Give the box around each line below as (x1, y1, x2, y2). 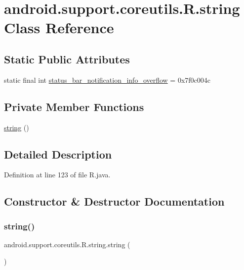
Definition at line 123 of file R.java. (4, 169, 111, 180)
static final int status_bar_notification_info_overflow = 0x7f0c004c (4, 74, 211, 85)
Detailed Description (4, 146, 112, 162)
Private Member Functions (4, 99, 144, 114)
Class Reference (4, 17, 114, 38)
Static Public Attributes (4, 51, 130, 66)
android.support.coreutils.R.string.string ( (4, 239, 130, 249)
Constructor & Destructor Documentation (4, 194, 225, 209)
